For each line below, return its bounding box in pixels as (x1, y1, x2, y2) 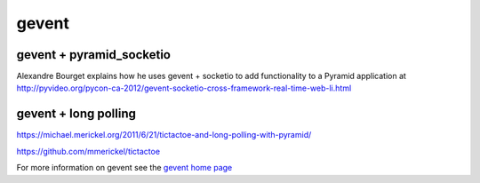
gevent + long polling (16, 107, 137, 122)
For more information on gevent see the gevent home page (16, 163, 233, 173)
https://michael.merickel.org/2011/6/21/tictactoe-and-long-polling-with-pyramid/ (16, 130, 312, 140)
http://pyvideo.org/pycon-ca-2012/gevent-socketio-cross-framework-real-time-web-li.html (16, 83, 352, 93)
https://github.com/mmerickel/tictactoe (16, 146, 160, 156)
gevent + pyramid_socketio (16, 47, 171, 62)
